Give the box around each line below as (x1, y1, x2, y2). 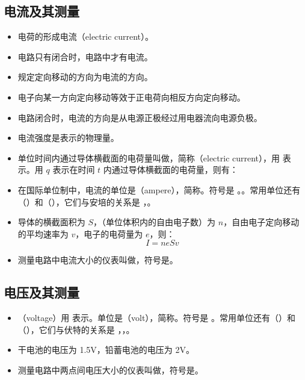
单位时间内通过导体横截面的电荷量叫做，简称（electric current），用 (17, 151, 280, 164)
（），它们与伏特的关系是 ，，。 (17, 323, 135, 335)
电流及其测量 (4, 2, 79, 20)
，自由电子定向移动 (223, 216, 300, 228)
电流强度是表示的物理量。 (17, 131, 119, 144)
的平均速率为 (17, 227, 69, 240)
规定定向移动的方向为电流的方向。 (17, 70, 153, 83)
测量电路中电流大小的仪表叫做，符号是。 (17, 254, 178, 266)
